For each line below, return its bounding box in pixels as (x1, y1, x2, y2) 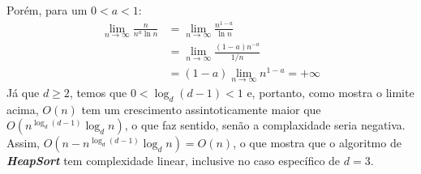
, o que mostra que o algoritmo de (233, 134, 402, 151)
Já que (6, 83, 40, 100)
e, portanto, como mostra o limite (247, 83, 415, 100)
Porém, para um (6, 2, 88, 18)
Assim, (6, 134, 40, 151)
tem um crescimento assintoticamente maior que (81, 100, 321, 117)
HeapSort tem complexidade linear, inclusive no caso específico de (6, 152, 341, 169)
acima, (6, 100, 39, 117)
